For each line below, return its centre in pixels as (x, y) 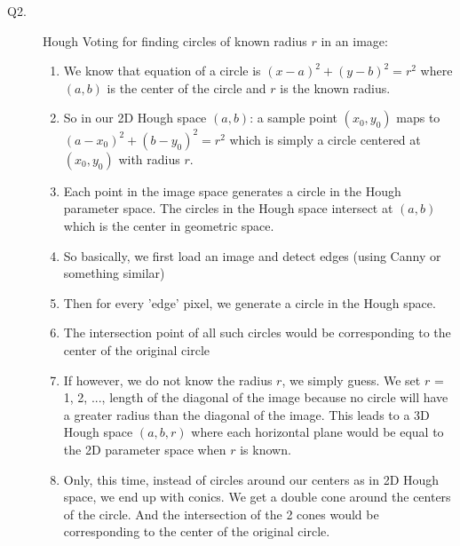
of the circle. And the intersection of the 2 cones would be (221, 514)
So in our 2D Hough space (135, 118)
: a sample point (293, 118)
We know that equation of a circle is (162, 71)
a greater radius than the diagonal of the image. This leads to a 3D (246, 414)
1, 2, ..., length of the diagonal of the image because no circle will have (256, 397)
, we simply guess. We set (351, 380)
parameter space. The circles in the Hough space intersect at (228, 208)
